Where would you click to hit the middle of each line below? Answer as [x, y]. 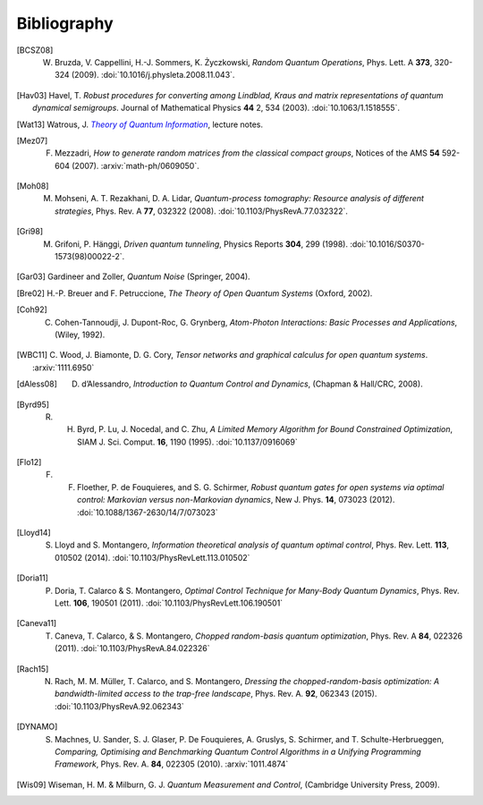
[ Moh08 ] [33, 186]
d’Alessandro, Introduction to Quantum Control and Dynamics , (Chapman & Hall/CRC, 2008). [253, 384]
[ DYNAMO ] [37, 727]
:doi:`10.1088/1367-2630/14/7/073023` [148, 512]
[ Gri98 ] [30, 232]
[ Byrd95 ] [33, 404]
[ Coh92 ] [32, 309]
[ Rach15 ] [33, 669]
